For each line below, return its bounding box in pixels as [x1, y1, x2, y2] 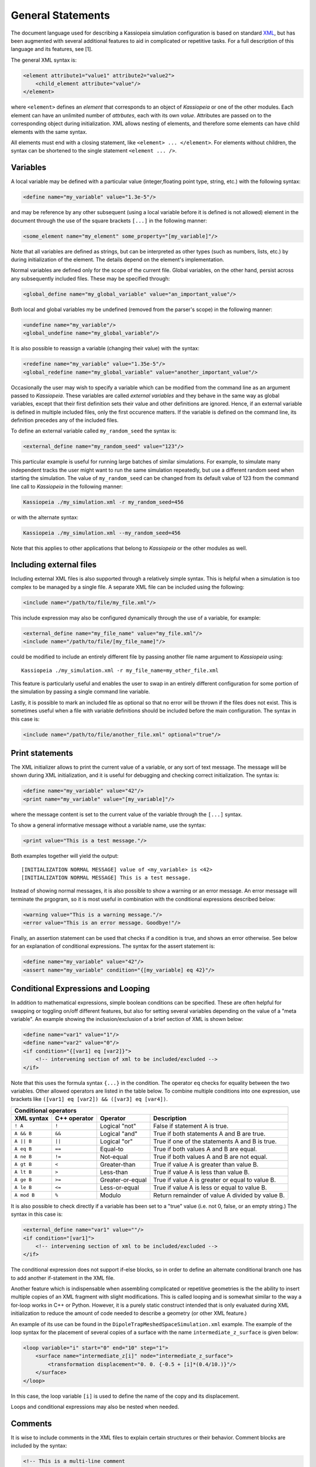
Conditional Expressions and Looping [11, 983, 150, 994]
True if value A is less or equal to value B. [153, 1183, 267, 1191]
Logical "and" [99, 1130, 138, 1138]
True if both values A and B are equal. [153, 1145, 257, 1153]
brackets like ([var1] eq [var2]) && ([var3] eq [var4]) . [11, 1096, 168, 1103]
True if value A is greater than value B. [153, 1160, 259, 1168]
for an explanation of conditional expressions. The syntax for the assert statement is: [11, 942, 215, 950]
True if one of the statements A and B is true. [153, 1137, 277, 1145]
